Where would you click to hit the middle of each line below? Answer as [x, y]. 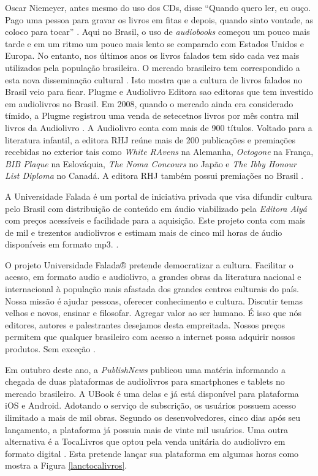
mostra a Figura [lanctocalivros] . [66, 465]
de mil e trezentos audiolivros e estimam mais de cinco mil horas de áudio [144, 232]
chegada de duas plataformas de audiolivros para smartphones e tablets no [145, 381]
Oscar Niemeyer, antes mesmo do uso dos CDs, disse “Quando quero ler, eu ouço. [158, 7]
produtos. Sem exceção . [50, 349]
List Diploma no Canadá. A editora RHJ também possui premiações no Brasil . [154, 176]
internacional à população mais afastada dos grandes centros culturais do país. [152, 289]
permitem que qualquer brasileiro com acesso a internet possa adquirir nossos [150, 337]
